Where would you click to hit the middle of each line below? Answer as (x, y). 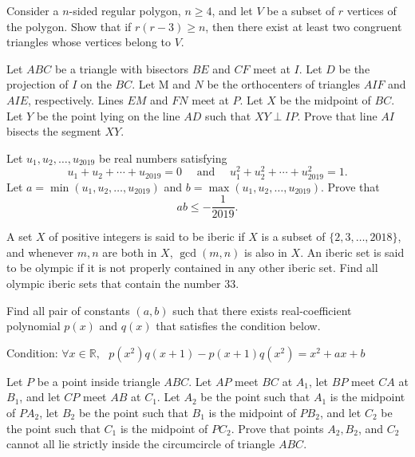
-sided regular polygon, (125, 10)
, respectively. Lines (76, 99)
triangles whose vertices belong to (89, 42)
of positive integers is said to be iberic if (147, 236)
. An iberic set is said (352, 252)
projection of (38, 84)
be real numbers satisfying (163, 158)
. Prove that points (277, 428)
